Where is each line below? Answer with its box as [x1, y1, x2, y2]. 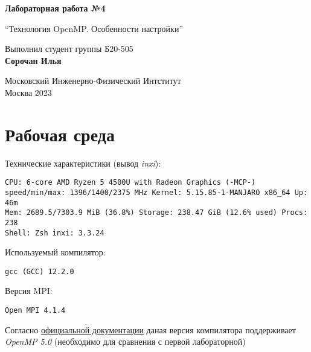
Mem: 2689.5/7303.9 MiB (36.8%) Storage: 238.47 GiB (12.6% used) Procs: [5, 208, 308, 217]
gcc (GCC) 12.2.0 [5, 267, 74, 276]
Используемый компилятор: [5, 246, 106, 258]
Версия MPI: [5, 284, 53, 297]
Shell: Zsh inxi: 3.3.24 [5, 228, 104, 237]
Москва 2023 [5, 86, 52, 98]
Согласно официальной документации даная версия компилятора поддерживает [5, 323, 296, 336]
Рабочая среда [5, 121, 115, 146]
